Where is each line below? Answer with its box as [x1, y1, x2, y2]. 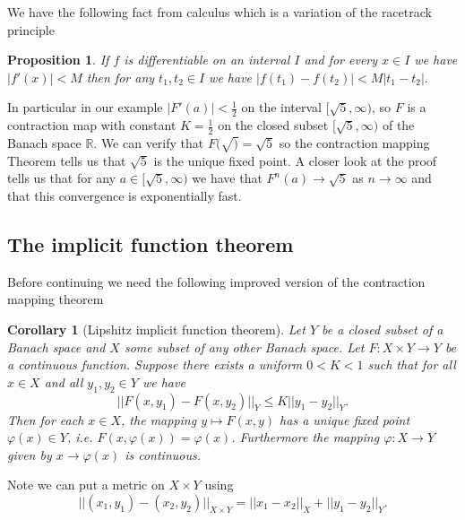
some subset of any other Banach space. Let [124, 337, 365, 356]
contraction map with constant [7, 116, 177, 134]
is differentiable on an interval [124, 50, 290, 69]
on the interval [241, 98, 322, 117]
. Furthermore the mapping [231, 428, 380, 446]
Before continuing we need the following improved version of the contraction [7, 272, 426, 290]
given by [7, 445, 52, 464]
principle [7, 20, 55, 39]
